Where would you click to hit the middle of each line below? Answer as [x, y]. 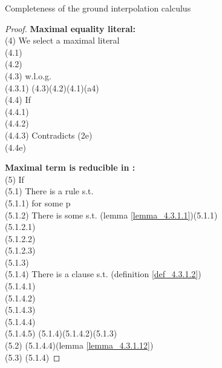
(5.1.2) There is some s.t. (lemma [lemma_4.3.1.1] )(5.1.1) [111, 215]
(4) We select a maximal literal [62, 40]
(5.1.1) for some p [38, 202]
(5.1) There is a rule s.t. [49, 191]
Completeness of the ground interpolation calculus [98, 8]
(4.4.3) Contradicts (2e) [49, 135]
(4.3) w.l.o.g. [28, 75]
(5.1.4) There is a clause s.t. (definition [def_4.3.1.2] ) [103, 274]
